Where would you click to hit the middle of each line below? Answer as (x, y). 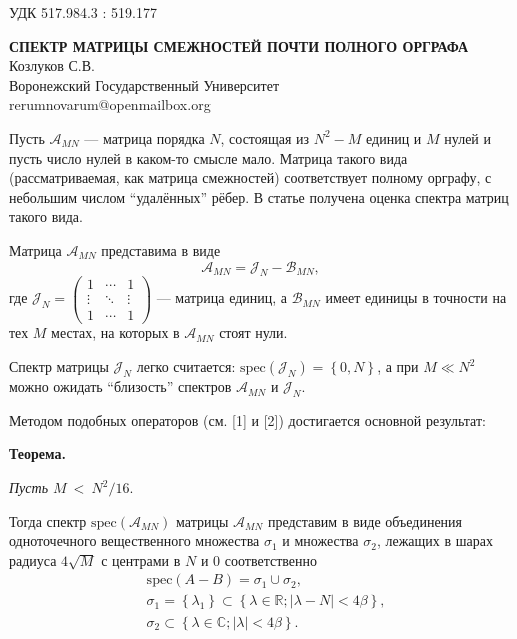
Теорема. (37, 453)
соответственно (270, 559)
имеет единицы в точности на (416, 297)
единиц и (394, 137)
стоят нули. (253, 332)
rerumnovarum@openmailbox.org (110, 104)
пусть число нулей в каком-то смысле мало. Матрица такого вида (208, 157)
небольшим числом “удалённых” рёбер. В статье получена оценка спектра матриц (259, 196)
